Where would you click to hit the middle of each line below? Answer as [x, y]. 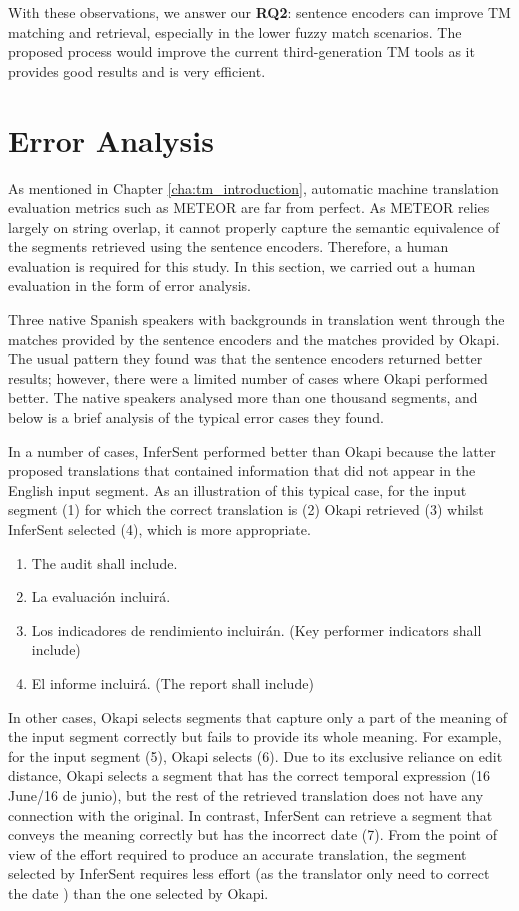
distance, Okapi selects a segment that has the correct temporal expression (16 [249, 775]
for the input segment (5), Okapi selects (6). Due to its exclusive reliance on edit [255, 755]
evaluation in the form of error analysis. [129, 285]
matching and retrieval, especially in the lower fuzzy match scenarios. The [235, 31]
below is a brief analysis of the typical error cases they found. [196, 417]
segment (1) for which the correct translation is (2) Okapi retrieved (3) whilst [246, 509]
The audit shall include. [104, 562]
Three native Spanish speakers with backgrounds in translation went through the [256, 319]
